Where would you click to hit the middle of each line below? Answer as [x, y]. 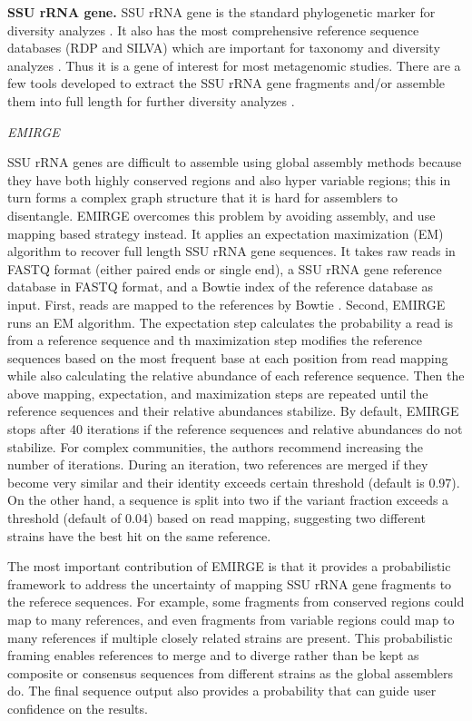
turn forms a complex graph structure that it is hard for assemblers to [203, 198]
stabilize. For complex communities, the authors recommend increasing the [215, 446]
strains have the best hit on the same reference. [139, 535]
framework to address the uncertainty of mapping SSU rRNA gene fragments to [230, 583]
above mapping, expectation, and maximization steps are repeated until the [218, 393]
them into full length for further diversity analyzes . [151, 100]
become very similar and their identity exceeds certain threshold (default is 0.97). [234, 482]
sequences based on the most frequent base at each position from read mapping [228, 357]
